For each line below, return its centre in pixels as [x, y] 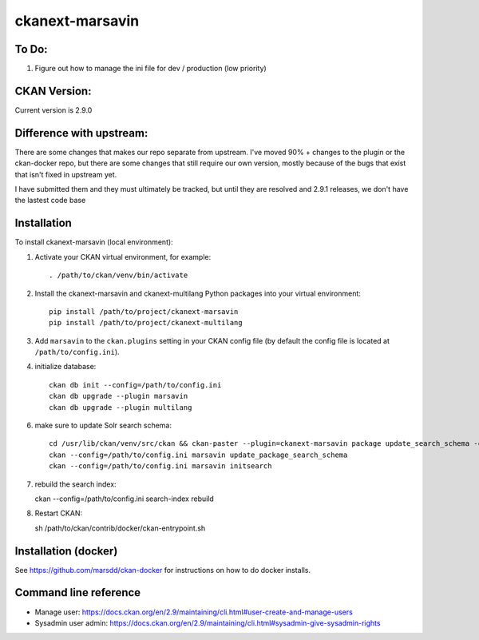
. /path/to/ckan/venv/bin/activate [119, 275]
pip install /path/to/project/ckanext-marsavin [144, 311]
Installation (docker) [66, 551]
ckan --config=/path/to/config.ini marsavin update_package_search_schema [198, 455]
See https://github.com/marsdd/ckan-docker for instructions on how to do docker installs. [163, 570]
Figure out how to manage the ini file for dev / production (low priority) [150, 69]
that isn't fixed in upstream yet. [66, 174]
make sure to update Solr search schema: [103, 425]
